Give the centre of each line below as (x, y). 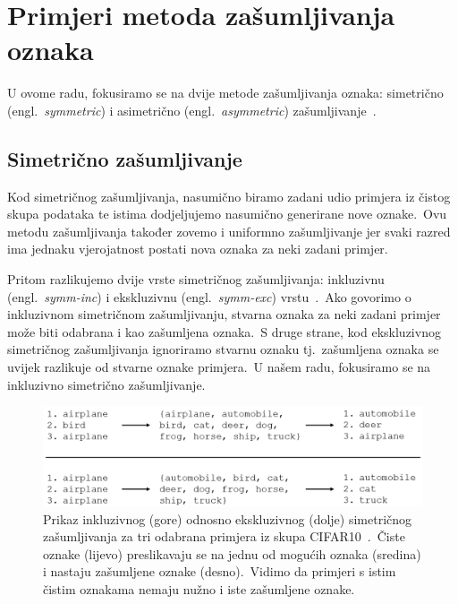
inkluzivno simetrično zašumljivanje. (106, 384)
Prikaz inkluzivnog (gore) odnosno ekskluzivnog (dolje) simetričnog (228, 518)
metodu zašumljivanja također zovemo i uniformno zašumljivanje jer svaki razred (229, 231)
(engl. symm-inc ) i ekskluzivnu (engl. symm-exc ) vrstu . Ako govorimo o (209, 296)
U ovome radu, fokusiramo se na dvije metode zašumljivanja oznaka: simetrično (225, 93)
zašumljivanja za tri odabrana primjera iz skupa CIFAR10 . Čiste (224, 536)
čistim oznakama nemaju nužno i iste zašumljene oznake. (199, 589)
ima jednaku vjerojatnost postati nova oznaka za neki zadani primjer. (198, 249)
